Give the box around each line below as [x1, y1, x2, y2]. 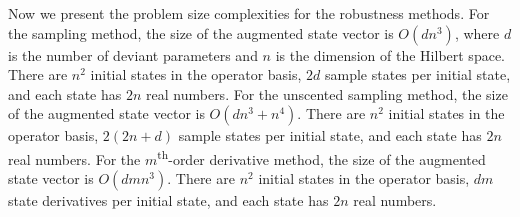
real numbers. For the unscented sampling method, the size [146, 83, 508, 104]
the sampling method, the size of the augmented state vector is [8, 22, 394, 43]
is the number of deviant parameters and [8, 44, 258, 65]
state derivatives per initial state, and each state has [8, 190, 329, 211]
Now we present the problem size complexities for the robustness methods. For [8, 3, 490, 23]
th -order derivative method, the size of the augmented [157, 145, 486, 169]
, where [454, 22, 500, 43]
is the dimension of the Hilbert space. [275, 44, 505, 65]
